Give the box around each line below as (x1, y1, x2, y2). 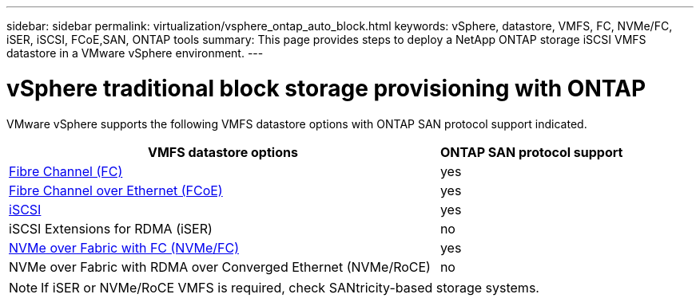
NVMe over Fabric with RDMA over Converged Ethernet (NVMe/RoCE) (9, 258, 431, 275)
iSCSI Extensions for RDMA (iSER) (9, 220, 213, 237)
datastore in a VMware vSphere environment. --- (6, 46, 264, 60)
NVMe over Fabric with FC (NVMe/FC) (9, 239, 239, 256)
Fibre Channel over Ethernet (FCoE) (9, 182, 223, 198)
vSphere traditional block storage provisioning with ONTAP (6, 74, 646, 102)
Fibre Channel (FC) (9, 163, 123, 179)
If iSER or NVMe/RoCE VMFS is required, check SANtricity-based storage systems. (41, 279, 539, 296)
